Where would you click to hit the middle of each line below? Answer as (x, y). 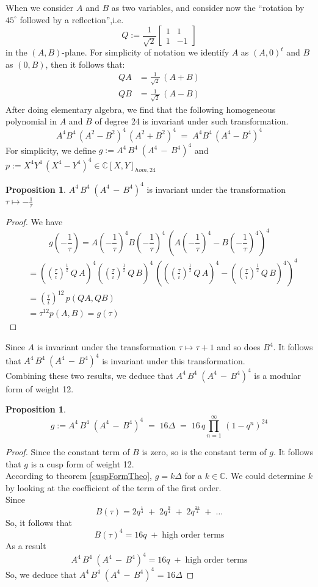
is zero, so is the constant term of (204, 451)
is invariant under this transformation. (174, 360)
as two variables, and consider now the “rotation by (208, 7)
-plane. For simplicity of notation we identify (146, 52)
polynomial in (31, 121)
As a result (26, 545)
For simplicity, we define (51, 150)
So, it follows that (39, 522)
